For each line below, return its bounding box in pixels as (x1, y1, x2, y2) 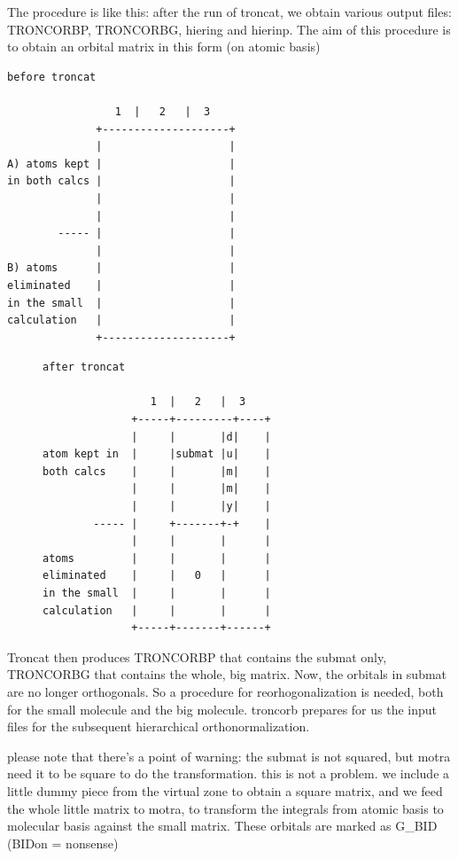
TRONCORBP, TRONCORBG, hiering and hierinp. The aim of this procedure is (7, 20, 451, 38)
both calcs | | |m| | (43, 465, 271, 478)
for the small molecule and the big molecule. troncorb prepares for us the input (7, 699, 438, 718)
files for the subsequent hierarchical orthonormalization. (7, 717, 310, 736)
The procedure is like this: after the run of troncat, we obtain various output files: (7, 3, 452, 20)
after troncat (43, 361, 126, 374)
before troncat (7, 70, 97, 83)
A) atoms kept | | (7, 157, 236, 170)
